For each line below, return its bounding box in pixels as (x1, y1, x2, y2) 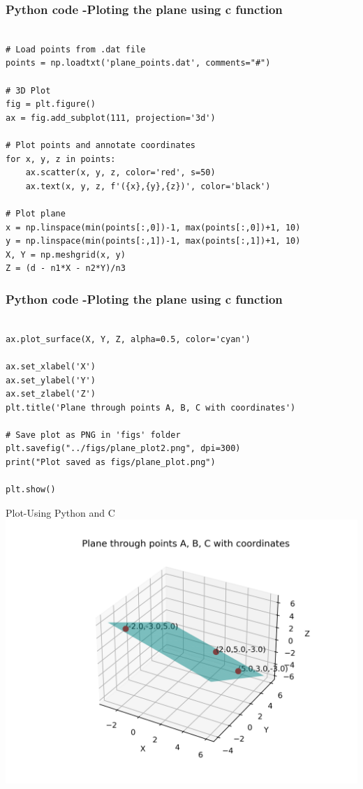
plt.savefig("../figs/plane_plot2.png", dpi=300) (6, 443, 241, 454)
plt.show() (6, 485, 56, 495)
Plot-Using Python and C (6, 505, 115, 519)
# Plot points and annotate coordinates (6, 140, 196, 150)
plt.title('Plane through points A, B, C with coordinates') (6, 402, 296, 413)
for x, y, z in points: (6, 154, 116, 164)
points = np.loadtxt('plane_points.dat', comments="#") (6, 58, 271, 68)
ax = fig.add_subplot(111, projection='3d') (6, 112, 216, 123)
